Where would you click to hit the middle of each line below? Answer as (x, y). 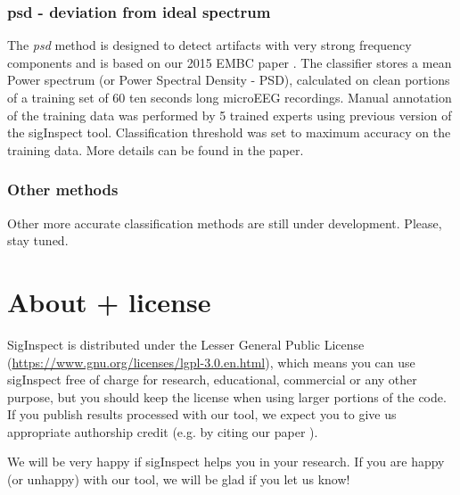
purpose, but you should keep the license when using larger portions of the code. (227, 396)
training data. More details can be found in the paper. (156, 149)
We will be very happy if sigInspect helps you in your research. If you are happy (226, 462)
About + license (109, 301)
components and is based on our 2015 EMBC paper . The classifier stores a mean (230, 62)
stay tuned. (38, 240)
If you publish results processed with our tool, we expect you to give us (202, 414)
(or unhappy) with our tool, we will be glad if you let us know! (179, 479)
